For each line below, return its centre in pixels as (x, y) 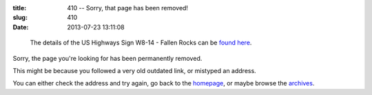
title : (20, 8)
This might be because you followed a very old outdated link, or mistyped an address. (134, 70)
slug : (20, 18)
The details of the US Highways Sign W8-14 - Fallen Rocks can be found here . (141, 43)
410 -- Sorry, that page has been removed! (128, 8)
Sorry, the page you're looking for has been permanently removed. (107, 58)
